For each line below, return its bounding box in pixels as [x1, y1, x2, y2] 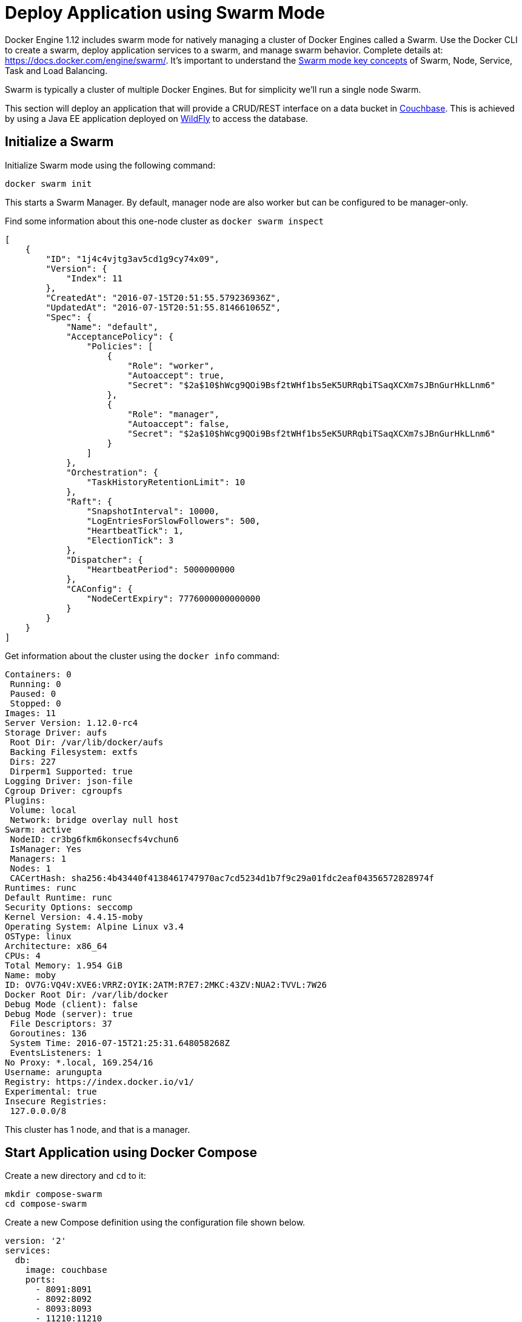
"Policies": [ [86, 341, 153, 351]
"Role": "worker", [127, 360, 215, 371]
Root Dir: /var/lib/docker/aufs [10, 737, 164, 747]
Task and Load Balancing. [5, 65, 108, 76]
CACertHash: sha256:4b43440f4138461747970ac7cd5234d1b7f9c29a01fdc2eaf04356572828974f [10, 873, 435, 883]
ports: [25, 1275, 56, 1285]
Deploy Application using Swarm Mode [5, 2, 325, 23]
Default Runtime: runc [5, 892, 113, 902]
